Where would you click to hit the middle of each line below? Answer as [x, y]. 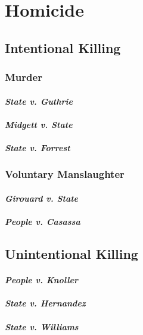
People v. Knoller [41, 280]
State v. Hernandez [45, 303]
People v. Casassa [43, 222]
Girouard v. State [42, 198]
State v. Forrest [38, 147]
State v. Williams [42, 326]
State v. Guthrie [39, 101]
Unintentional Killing [71, 254]
